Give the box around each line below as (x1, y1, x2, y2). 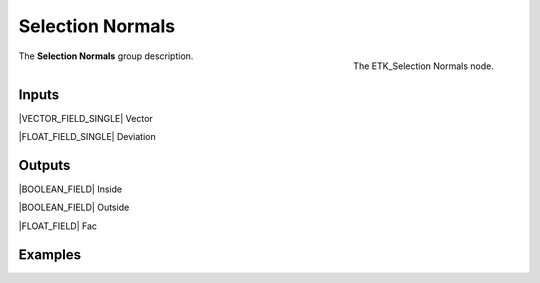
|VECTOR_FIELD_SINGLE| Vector (18, 112, 154, 124)
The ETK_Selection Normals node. (353, 60, 494, 72)
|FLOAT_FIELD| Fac (18, 220, 98, 232)
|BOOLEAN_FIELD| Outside (18, 201, 130, 214)
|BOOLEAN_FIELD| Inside (18, 183, 123, 195)
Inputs (18, 86, 60, 103)
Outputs (18, 156, 71, 174)
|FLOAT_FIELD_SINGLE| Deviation (18, 131, 156, 143)
